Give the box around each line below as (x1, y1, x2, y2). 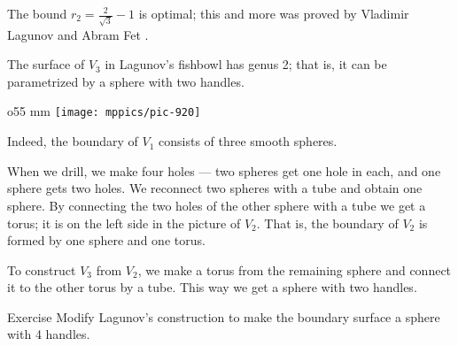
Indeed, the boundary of (7, 132, 138, 150)
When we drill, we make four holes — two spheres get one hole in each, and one (7, 161, 441, 180)
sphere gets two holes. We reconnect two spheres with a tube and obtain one (7, 179, 423, 197)
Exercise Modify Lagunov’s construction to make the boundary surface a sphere (7, 307, 440, 326)
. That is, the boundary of (256, 213, 399, 232)
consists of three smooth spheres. (159, 132, 338, 150)
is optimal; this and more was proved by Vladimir (138, 4, 409, 22)
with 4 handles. (7, 325, 90, 343)
